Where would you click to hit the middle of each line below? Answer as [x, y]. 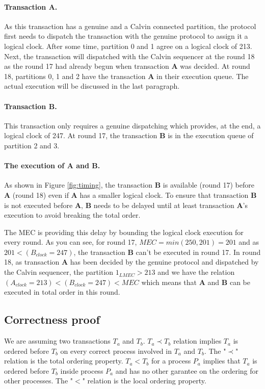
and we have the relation [196, 272]
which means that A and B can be [196, 282]
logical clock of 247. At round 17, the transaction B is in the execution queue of [129, 135]
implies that [222, 361]
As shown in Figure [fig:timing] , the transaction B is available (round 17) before [129, 185]
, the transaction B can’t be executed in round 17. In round [167, 252]
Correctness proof [52, 319]
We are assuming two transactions [57, 341]
